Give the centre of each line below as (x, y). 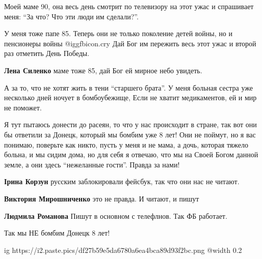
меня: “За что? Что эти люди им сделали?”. (71, 16)
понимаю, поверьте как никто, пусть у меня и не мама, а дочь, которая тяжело (126, 144)
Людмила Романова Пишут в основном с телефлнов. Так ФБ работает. (116, 215)
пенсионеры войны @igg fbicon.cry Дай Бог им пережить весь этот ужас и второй (130, 43)
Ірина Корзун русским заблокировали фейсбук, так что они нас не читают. (122, 181)
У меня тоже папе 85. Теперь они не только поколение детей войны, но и (118, 33)
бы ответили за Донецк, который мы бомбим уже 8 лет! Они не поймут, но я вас (130, 134)
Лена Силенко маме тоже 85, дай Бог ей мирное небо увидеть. (103, 70)
